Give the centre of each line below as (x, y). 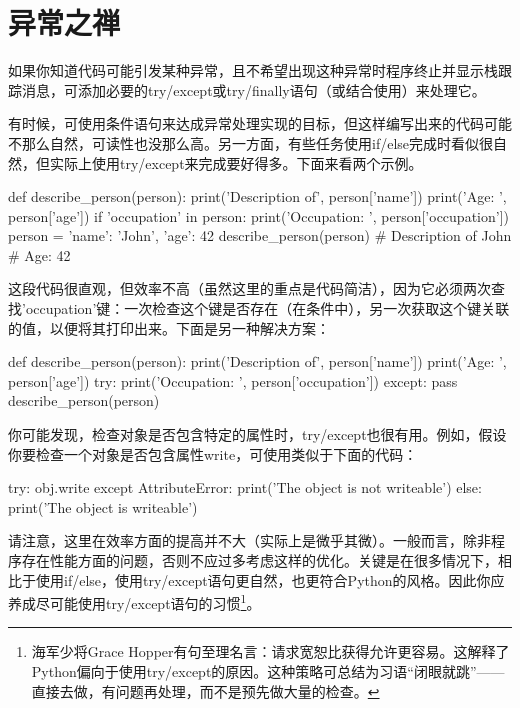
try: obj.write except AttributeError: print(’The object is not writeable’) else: (245, 487)
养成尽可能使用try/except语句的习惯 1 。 (134, 601)
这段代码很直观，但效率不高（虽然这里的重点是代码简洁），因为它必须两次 (249, 288)
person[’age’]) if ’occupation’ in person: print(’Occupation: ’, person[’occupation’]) (259, 215)
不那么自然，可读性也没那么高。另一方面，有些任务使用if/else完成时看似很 (251, 142)
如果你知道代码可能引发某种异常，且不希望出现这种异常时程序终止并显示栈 (253, 70)
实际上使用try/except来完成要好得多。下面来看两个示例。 (236, 162)
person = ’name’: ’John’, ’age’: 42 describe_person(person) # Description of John (260, 235)
